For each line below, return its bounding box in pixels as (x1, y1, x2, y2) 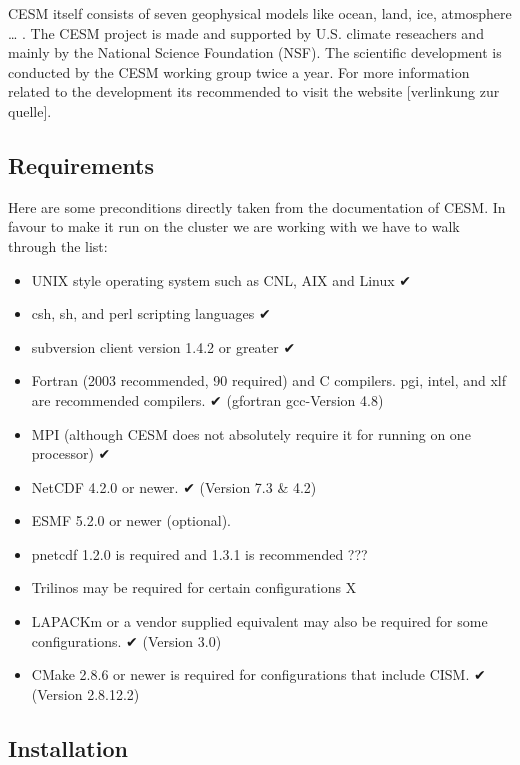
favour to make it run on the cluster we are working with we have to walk (8, 216, 460, 237)
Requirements (8, 149, 154, 180)
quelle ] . (8, 100, 52, 121)
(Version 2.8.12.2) (31, 683, 140, 704)
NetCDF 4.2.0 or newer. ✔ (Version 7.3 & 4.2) (31, 476, 317, 497)
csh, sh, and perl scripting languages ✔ (31, 303, 271, 324)
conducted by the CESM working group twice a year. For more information (8, 61, 470, 82)
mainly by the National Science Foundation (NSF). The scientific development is (8, 42, 502, 63)
